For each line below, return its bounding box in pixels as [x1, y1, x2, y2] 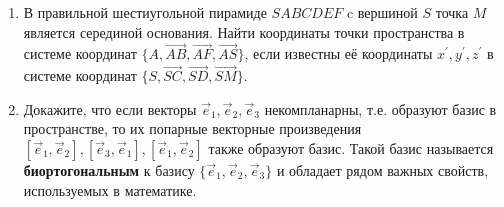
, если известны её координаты [244, 43, 433, 64]
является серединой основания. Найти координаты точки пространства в [23, 21, 465, 42]
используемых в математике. [23, 179, 197, 200]
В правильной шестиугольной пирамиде [23, 2, 267, 22]
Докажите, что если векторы [23, 98, 197, 119]
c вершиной [346, 2, 418, 22]
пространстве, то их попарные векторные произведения [23, 118, 362, 139]
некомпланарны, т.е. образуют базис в [264, 98, 497, 119]
